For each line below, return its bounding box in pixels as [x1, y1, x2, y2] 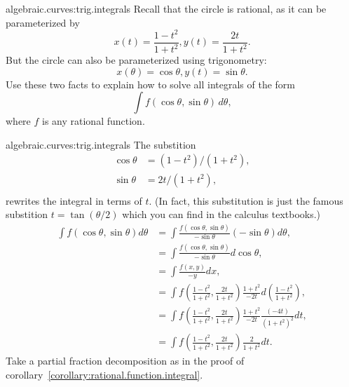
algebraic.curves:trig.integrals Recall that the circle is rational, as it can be [6, 1, 327, 15]
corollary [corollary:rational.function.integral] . [6, 367, 203, 381]
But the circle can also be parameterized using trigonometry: [6, 53, 267, 67]
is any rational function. [42, 114, 145, 128]
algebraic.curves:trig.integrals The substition [6, 137, 196, 151]
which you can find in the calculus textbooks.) [122, 207, 321, 222]
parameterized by [6, 15, 80, 29]
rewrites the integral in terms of [6, 193, 142, 208]
